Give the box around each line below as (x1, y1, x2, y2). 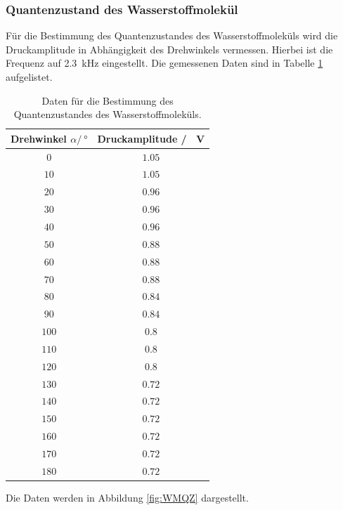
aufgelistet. (6, 70, 53, 84)
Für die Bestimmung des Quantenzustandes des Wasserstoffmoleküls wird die (6, 28, 338, 43)
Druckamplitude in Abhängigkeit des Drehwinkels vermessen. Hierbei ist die (6, 41, 333, 56)
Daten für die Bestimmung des (41, 93, 174, 107)
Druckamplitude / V (97, 131, 205, 145)
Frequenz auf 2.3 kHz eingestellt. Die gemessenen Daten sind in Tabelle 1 (6, 55, 323, 70)
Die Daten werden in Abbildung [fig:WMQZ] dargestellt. (6, 490, 249, 504)
